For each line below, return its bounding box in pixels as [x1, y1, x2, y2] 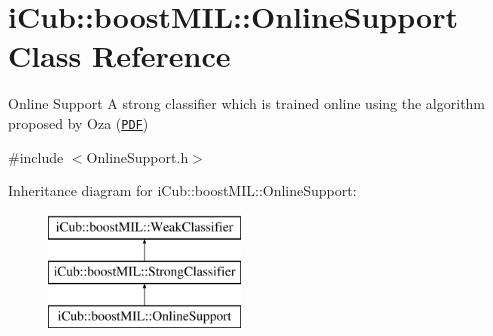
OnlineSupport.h [86, 146, 189, 167]
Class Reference [8, 35, 231, 76]
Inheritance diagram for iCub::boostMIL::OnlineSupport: [8, 180, 357, 201]
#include [8, 146, 64, 167]
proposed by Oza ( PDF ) [8, 112, 149, 133]
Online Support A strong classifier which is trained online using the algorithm [8, 93, 486, 114]
